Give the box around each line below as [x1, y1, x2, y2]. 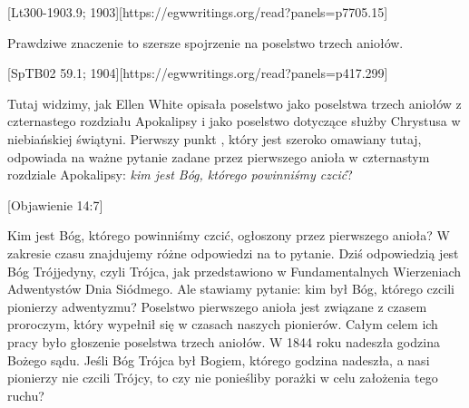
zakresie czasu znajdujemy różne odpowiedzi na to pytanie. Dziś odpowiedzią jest [7, 243, 459, 262]
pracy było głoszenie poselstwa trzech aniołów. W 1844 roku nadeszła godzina [7, 332, 440, 351]
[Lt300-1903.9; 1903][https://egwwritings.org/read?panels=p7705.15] [7, 3, 388, 21]
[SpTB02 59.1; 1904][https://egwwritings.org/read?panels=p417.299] [7, 63, 388, 83]
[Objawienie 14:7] [7, 195, 103, 214]
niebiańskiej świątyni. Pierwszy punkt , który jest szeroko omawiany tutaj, [7, 129, 422, 148]
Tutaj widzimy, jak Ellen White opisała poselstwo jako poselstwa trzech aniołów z [7, 93, 462, 112]
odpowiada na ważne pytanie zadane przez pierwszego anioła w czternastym [7, 147, 430, 166]
